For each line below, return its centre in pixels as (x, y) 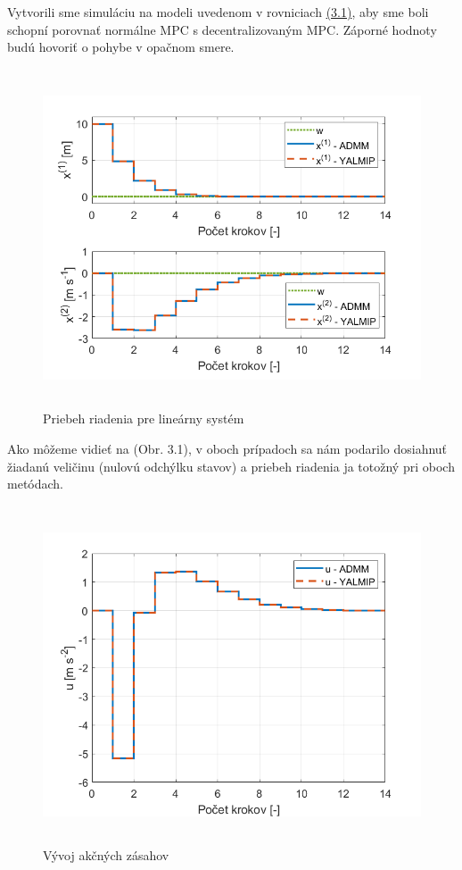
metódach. (35, 484)
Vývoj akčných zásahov (106, 855)
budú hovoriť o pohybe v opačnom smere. (121, 47)
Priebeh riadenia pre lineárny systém (144, 418)
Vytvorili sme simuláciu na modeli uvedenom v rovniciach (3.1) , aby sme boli (218, 12)
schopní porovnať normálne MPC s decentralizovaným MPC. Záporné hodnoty (222, 29)
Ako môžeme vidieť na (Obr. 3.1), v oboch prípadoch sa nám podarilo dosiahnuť (227, 448)
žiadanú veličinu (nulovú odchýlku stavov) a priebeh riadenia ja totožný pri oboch (231, 466)
